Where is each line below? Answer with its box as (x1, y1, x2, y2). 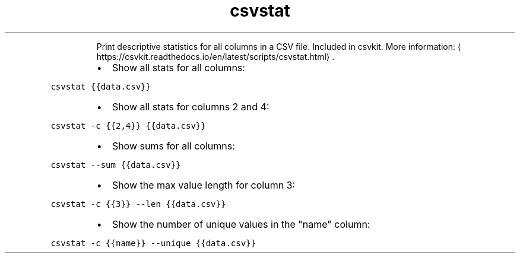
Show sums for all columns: (112, 139, 235, 152)
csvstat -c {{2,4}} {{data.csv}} (50, 120, 206, 130)
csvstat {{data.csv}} (50, 81, 151, 91)
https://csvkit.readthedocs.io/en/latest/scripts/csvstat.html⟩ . (96, 51, 335, 62)
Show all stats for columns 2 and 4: (112, 100, 269, 113)
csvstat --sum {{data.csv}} (50, 160, 181, 170)
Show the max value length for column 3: (112, 179, 296, 191)
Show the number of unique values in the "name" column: (112, 218, 370, 230)
